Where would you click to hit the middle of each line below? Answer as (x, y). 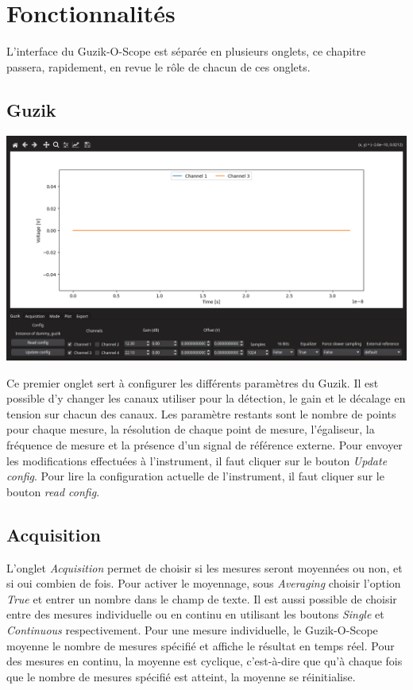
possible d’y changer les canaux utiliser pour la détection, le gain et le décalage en (206, 398)
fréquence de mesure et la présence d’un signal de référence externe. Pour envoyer (205, 444)
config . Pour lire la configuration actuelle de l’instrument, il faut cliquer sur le (195, 476)
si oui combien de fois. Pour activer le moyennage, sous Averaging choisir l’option (204, 583)
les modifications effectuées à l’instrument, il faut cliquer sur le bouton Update (197, 460)
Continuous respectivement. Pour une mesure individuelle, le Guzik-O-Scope (192, 629)
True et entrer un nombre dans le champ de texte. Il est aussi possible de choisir (202, 598)
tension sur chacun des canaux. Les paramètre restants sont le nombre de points (201, 413)
